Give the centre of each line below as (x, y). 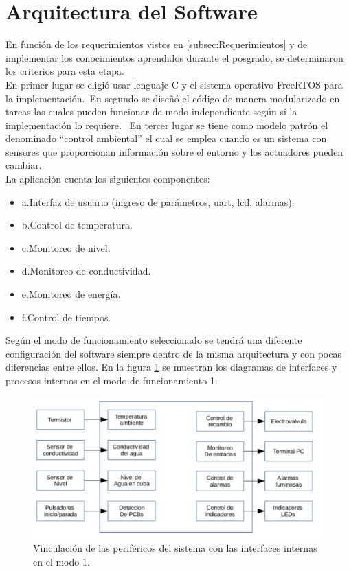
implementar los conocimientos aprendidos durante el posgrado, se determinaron (174, 57)
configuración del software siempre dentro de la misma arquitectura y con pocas (173, 353)
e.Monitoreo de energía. (71, 294)
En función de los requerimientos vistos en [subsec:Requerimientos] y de (157, 44)
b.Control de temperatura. (77, 225)
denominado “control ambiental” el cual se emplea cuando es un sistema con (166, 138)
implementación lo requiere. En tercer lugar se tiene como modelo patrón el (167, 125)
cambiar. (24, 165)
